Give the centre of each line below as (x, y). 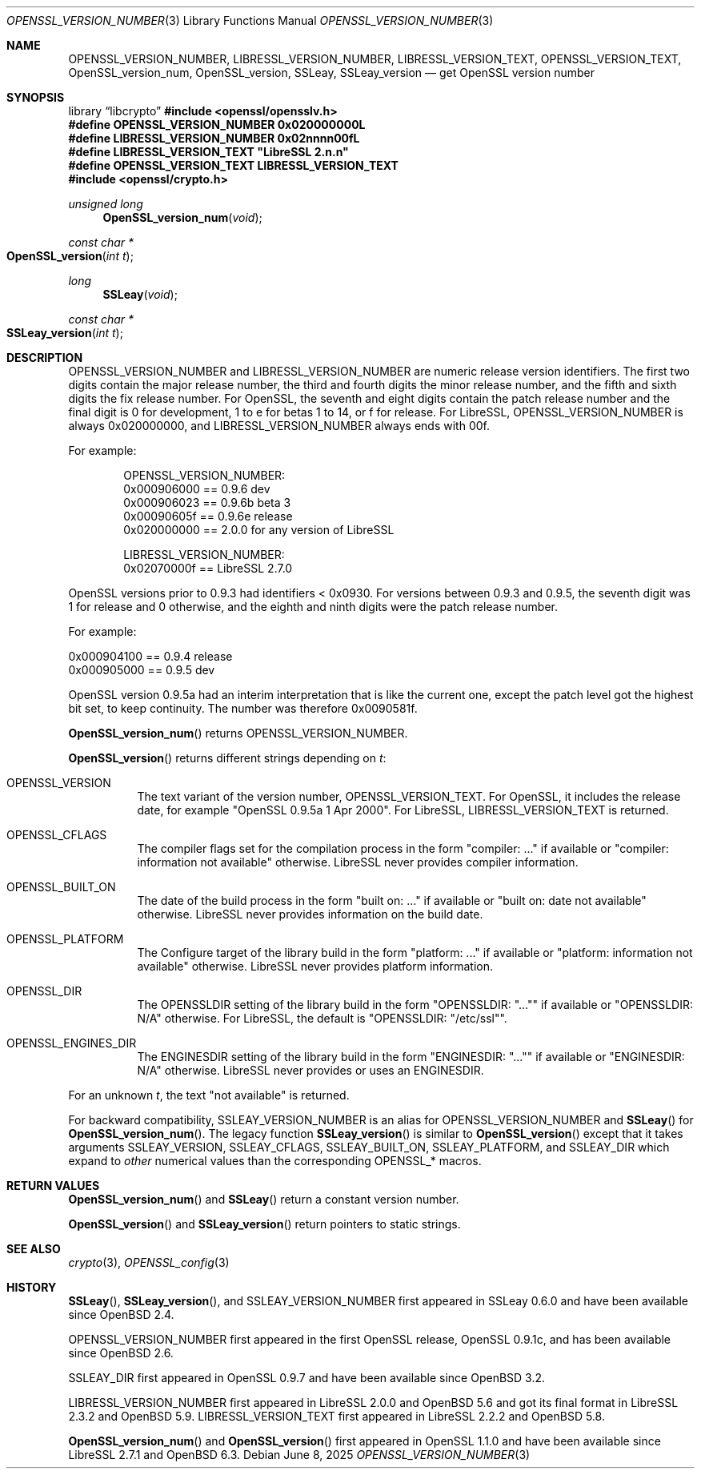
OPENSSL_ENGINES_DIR (72, 1043)
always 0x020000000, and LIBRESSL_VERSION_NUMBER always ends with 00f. (279, 426)
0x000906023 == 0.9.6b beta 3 (207, 502)
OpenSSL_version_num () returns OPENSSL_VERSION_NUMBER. (238, 733)
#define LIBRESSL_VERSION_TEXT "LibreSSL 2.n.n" (208, 152)
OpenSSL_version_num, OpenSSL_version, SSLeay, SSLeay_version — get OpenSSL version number (331, 72)
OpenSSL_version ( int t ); (70, 256)
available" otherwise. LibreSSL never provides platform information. (315, 966)
